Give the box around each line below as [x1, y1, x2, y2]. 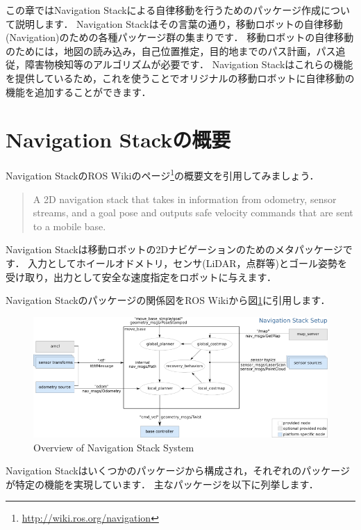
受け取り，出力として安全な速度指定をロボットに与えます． [6, 269, 277, 284]
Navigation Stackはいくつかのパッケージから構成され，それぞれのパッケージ [6, 463, 351, 478]
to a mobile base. [33, 218, 106, 233]
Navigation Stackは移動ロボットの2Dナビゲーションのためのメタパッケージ [6, 242, 343, 257]
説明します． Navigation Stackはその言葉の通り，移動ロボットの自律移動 [15, 16, 343, 31]
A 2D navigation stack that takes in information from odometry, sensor [33, 191, 337, 206]
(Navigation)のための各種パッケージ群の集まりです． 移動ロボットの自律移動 [6, 30, 354, 45]
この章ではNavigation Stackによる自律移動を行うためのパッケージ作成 [6, 3, 321, 17]
